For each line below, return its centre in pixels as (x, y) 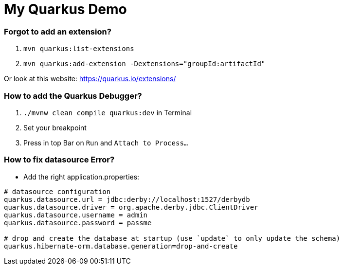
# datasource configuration (57, 191)
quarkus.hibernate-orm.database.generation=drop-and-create (121, 246)
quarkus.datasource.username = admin (76, 215)
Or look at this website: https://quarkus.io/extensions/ (90, 79)
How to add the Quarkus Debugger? (73, 96)
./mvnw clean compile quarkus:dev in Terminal (108, 112)
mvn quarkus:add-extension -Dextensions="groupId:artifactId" (144, 64)
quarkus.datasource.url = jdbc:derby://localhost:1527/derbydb (127, 199)
